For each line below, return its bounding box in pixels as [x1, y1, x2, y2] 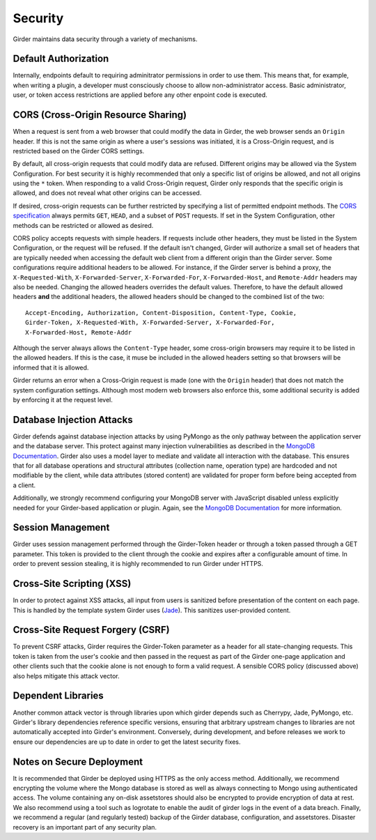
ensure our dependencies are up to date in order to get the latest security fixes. [13, 738, 241, 746]
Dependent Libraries [13, 690, 104, 702]
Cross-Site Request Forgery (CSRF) [13, 624, 170, 636]
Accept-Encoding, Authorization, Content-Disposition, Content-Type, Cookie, [25, 309, 297, 316]
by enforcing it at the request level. [13, 395, 113, 404]
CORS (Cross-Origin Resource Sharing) [13, 109, 187, 121]
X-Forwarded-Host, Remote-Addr [25, 328, 132, 336]
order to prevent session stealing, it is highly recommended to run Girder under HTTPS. [13, 560, 264, 568]
